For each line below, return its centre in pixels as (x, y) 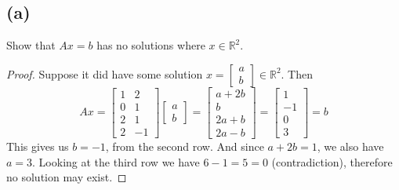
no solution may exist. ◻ (67, 177)
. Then (297, 73)
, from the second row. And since (185, 146)
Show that (31, 45)
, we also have (350, 146)
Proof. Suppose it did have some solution (105, 73)
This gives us (38, 146)
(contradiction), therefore (332, 161)
